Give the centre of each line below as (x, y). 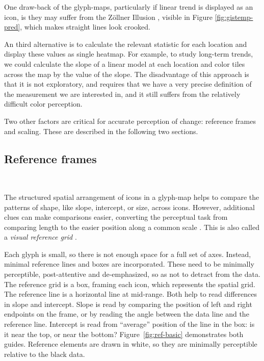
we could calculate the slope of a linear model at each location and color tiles (125, 63)
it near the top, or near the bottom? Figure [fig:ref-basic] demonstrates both (124, 334)
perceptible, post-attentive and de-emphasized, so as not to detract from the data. (132, 274)
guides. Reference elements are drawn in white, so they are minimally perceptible (131, 344)
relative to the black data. (45, 354)
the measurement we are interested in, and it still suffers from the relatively (122, 94)
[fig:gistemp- (234, 17)
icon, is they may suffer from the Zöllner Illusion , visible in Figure (109, 17)
